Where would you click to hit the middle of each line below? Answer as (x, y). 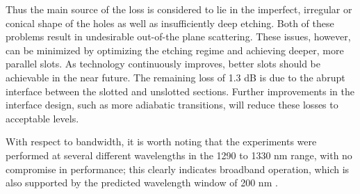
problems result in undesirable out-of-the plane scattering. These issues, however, (178, 37)
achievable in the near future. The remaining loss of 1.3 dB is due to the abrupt (175, 77)
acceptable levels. (42, 118)
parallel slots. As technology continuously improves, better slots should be (163, 64)
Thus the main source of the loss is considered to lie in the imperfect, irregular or (179, 9)
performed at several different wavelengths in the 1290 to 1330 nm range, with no (179, 155)
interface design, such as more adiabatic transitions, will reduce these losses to (172, 105)
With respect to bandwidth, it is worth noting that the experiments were (161, 142)
